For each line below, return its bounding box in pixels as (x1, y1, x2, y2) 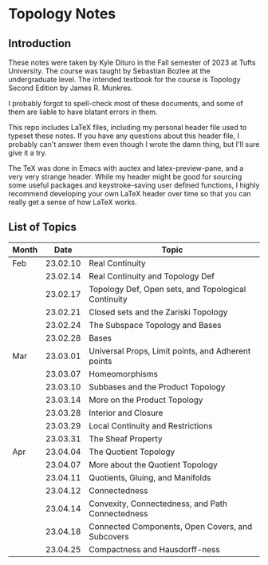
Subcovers (89, 531, 129, 542)
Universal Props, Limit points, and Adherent (89, 345, 251, 356)
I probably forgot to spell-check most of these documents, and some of (8, 99, 243, 108)
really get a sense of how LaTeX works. (8, 197, 137, 207)
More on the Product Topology (89, 394, 203, 405)
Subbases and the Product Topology (89, 381, 226, 392)
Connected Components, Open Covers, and (89, 520, 253, 531)
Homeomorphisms (89, 368, 158, 379)
